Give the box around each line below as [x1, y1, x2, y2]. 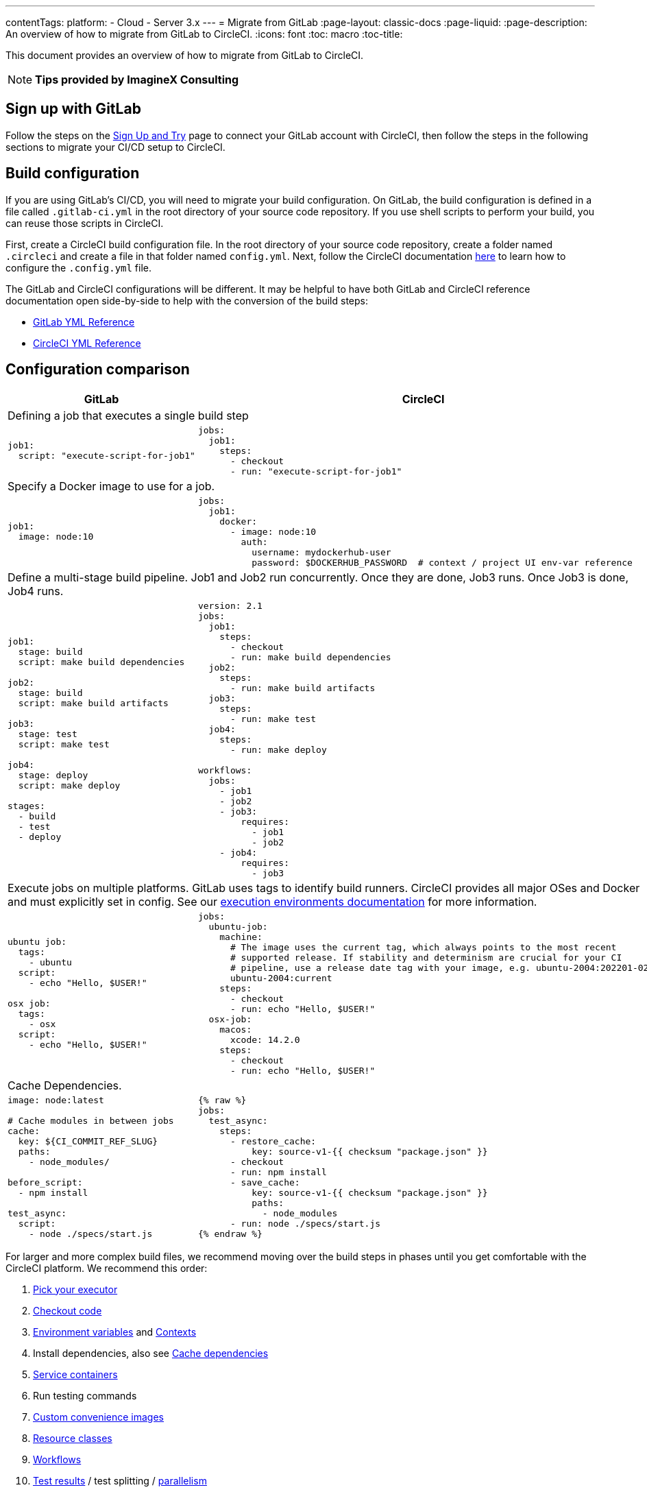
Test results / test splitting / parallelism [33, 1474, 207, 1487]
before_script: [8, 1177, 83, 1188]
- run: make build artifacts [230, 682, 376, 693]
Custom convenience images [33, 1410, 164, 1423]
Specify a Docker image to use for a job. [8, 479, 215, 493]
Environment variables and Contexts [33, 1325, 197, 1338]
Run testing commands [33, 1389, 137, 1401]
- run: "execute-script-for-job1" [230, 466, 402, 477]
